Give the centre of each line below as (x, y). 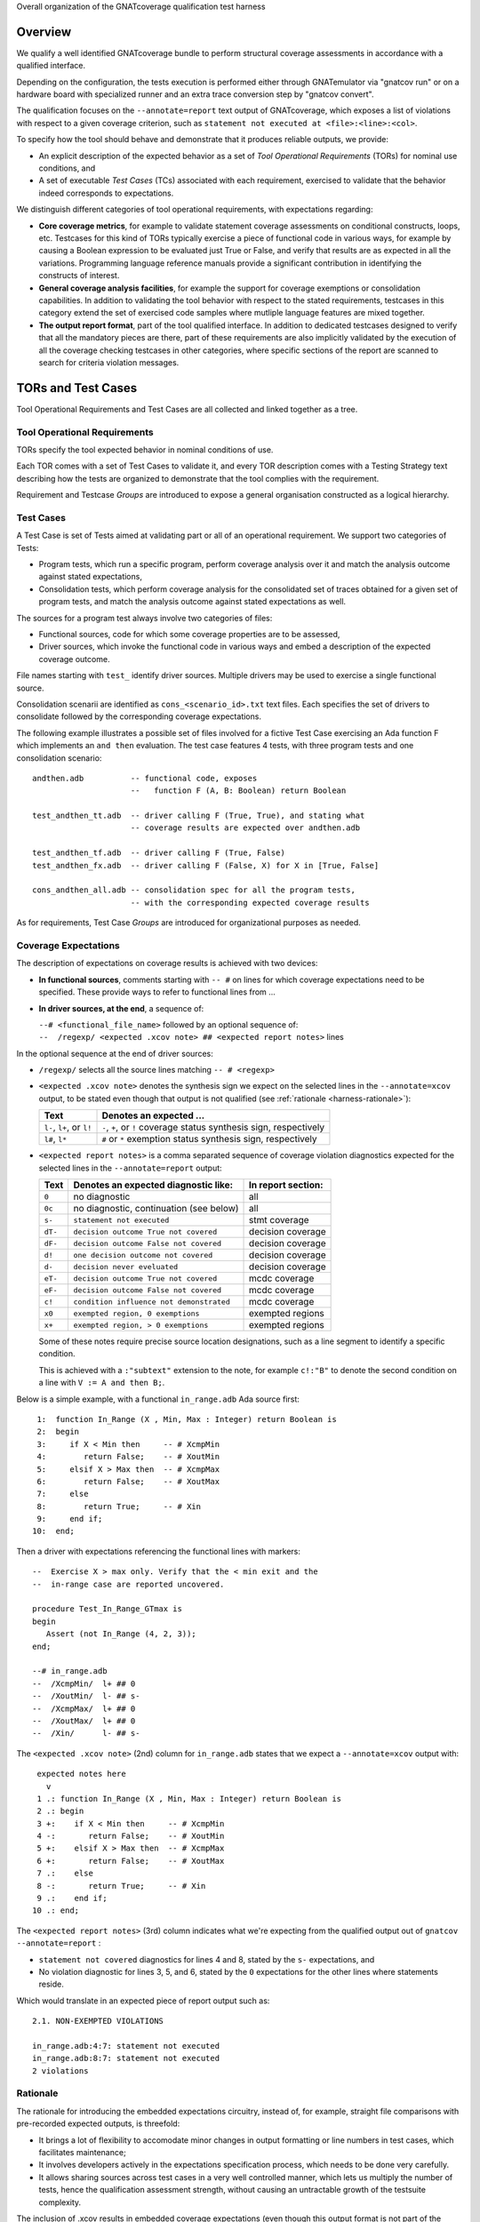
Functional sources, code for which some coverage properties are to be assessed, (189, 634)
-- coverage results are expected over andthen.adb (245, 828)
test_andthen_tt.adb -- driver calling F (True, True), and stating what (199, 816)
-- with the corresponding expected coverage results (250, 903)
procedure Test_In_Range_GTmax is (107, 1609)
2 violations (60, 2070)
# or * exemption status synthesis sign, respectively (209, 1139)
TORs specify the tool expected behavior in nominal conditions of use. (145, 450)
